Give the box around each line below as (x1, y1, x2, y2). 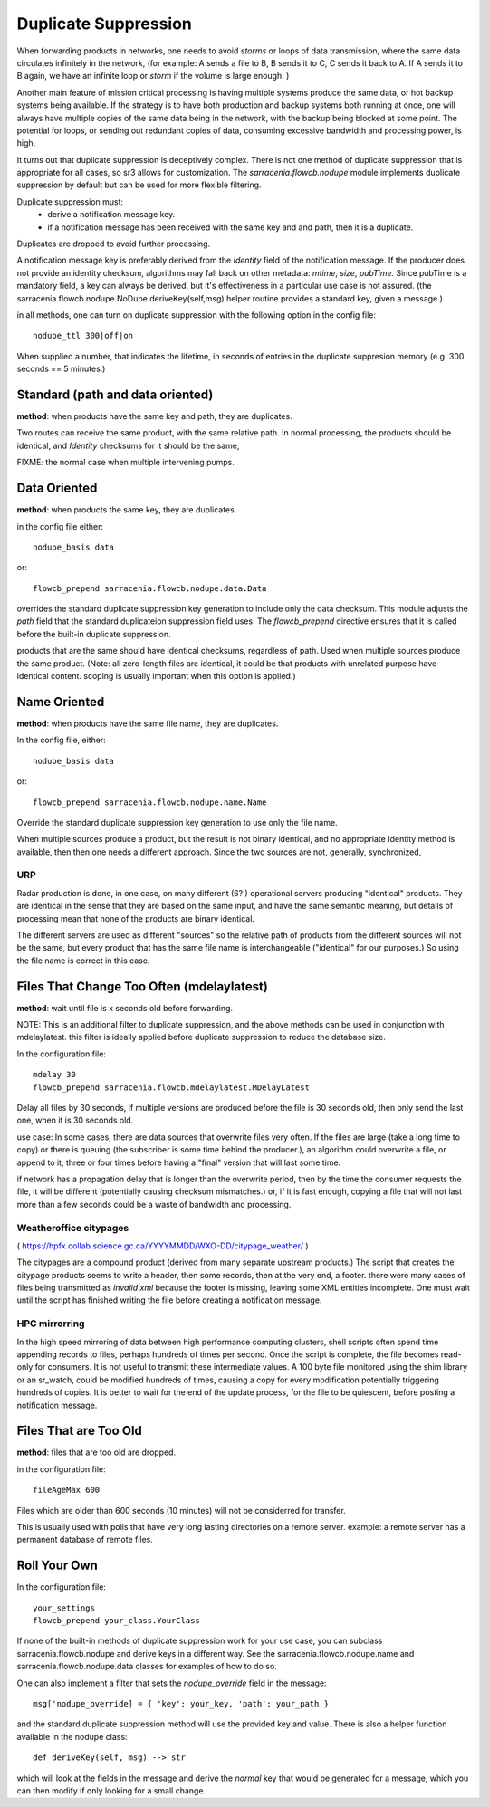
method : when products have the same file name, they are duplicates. (16, 718, 279, 729)
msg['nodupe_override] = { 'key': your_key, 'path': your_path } (33, 1698, 330, 1709)
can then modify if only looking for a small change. (16, 1785, 206, 1796)
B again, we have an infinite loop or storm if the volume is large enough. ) (16, 71, 290, 81)
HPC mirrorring (16, 1317, 85, 1330)
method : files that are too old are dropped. (16, 1447, 177, 1458)
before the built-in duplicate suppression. (16, 628, 171, 639)
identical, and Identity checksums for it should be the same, (16, 440, 240, 451)
